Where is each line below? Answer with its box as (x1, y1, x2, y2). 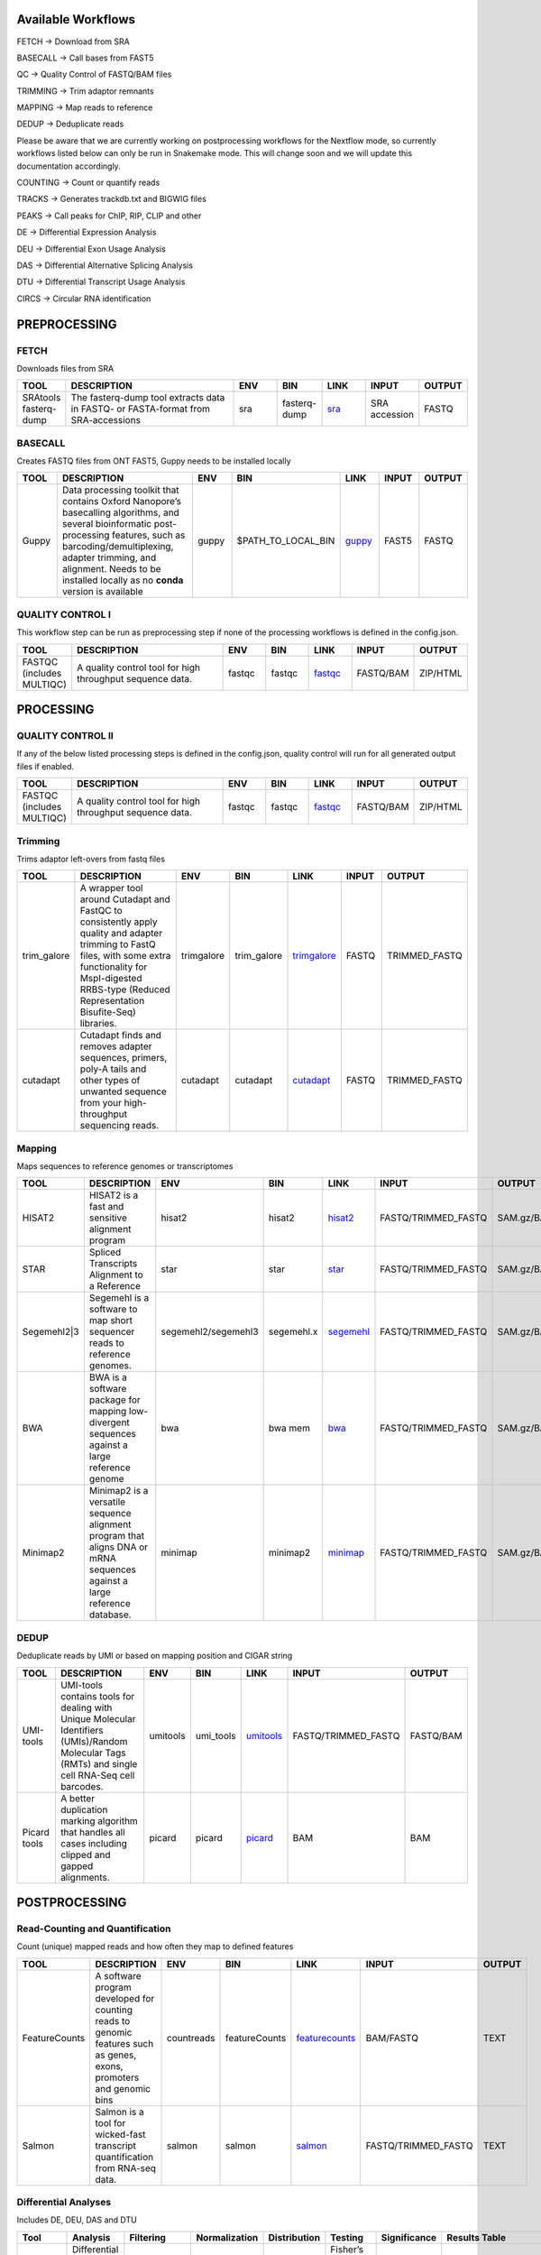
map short (88, 1314, 133, 1327)
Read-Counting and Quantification (16, 1922, 171, 1935)
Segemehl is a (88, 1292, 150, 1304)
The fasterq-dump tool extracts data (70, 391, 225, 404)
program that (88, 1530, 144, 1542)
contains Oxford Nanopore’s (61, 495, 182, 508)
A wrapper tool (79, 882, 143, 895)
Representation (79, 995, 145, 1008)
